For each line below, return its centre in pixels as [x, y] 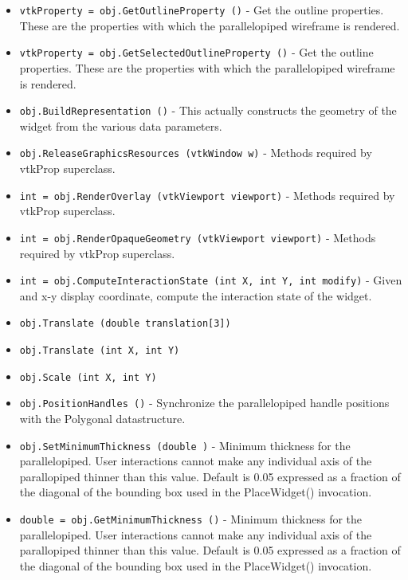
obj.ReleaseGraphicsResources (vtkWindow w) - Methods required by [196, 153]
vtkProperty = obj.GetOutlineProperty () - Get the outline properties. [202, 10]
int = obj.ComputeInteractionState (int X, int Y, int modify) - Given [211, 280]
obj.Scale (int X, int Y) [88, 377]
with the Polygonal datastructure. [102, 418]
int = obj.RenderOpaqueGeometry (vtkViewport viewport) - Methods [198, 237]
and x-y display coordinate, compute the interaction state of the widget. [196, 295]
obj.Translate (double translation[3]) [125, 324]
